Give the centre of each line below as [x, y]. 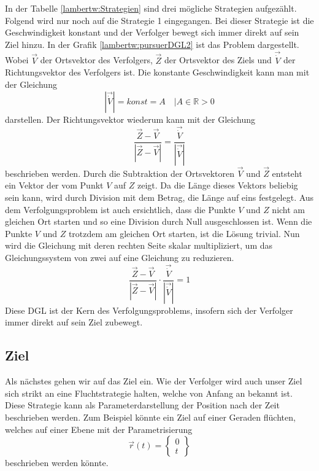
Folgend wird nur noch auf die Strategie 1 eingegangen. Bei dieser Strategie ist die [159, 20]
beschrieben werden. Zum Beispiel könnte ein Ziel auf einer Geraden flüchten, [150, 417]
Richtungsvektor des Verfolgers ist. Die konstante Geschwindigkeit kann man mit [157, 72]
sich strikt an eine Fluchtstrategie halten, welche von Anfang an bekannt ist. [149, 393]
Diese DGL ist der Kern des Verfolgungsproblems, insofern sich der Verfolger [149, 310]
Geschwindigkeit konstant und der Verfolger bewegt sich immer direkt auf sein [152, 32]
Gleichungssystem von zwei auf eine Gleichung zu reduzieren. [120, 257]
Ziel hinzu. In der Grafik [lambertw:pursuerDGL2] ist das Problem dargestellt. [152, 44]
